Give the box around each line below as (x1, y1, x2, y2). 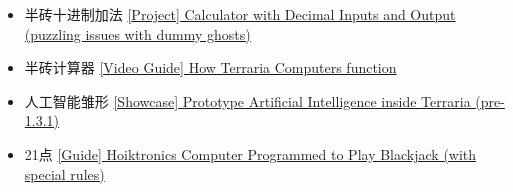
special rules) (24, 163, 105, 184)
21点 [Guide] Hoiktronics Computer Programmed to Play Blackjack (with (24, 143, 477, 164)
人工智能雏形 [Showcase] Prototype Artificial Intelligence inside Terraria (24, 90, 471, 111)
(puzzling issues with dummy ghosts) (24, 23, 251, 44)
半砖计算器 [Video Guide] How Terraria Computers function (24, 57, 397, 78)
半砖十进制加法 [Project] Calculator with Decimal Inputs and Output (24, 4, 456, 24)
